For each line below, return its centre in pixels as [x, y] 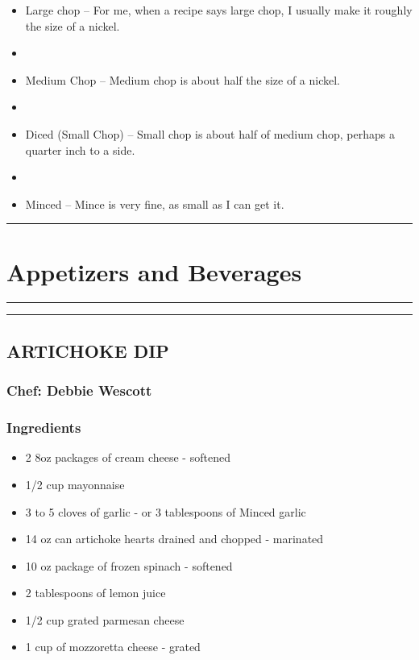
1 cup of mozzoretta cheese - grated [113, 647]
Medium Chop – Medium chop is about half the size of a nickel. [183, 79]
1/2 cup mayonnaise [75, 484]
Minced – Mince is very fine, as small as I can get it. [155, 203]
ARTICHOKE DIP [88, 350]
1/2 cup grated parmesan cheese [105, 619]
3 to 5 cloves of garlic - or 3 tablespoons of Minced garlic [166, 511]
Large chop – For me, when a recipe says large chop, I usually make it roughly [219, 10]
